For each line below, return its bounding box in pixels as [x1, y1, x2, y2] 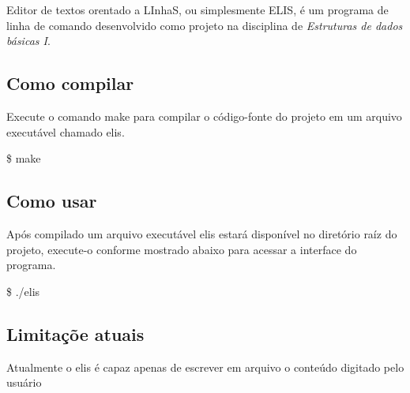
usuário [6, 374, 42, 391]
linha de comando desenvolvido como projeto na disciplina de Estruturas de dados [6, 17, 403, 33]
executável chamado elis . [6, 123, 125, 140]
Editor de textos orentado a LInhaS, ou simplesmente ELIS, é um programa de [6, 2, 389, 17]
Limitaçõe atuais [6, 321, 145, 346]
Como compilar [6, 71, 134, 95]
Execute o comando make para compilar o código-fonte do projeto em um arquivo [6, 107, 402, 124]
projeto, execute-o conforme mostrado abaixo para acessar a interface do [6, 241, 357, 257]
